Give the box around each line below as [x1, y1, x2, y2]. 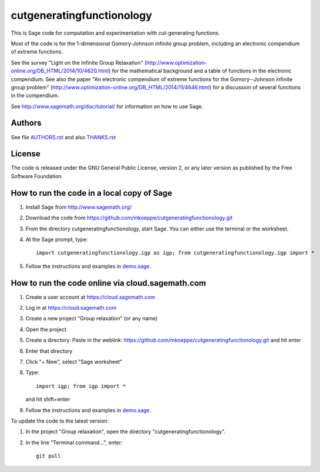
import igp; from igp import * [36, 383, 126, 389]
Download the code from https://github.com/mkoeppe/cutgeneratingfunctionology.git [25, 215, 233, 222]
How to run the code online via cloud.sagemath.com [11, 278, 207, 288]
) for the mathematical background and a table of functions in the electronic [109, 68, 292, 75]
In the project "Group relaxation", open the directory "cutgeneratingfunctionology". [25, 428, 226, 435]
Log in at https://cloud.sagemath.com [25, 304, 117, 312]
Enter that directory [25, 347, 73, 354]
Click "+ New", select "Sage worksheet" [25, 358, 123, 365]
